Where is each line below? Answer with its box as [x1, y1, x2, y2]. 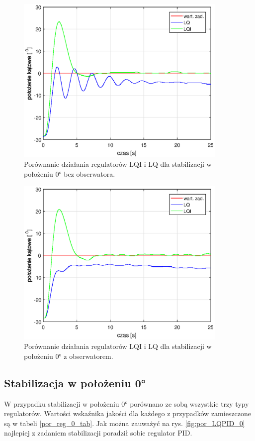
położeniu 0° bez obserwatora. [24, 169, 115, 179]
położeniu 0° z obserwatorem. [24, 350, 113, 361]
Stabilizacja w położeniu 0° [4, 375, 146, 390]
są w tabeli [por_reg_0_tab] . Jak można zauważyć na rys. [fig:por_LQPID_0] [4, 418, 245, 428]
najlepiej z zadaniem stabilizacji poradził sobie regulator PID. [4, 428, 192, 438]
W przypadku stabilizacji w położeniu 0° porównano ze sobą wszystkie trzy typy [4, 398, 249, 409]
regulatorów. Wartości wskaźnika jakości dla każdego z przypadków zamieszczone [4, 408, 252, 419]
